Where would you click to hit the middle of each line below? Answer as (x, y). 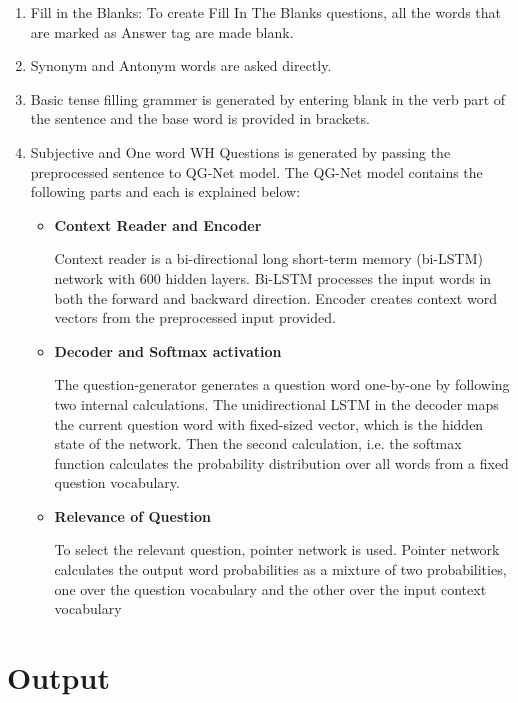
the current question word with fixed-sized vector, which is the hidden (269, 423)
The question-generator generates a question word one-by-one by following (282, 384)
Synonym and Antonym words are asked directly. (181, 65)
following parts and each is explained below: (165, 191)
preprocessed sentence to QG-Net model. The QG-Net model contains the (256, 171)
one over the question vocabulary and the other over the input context (270, 588)
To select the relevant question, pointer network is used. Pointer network (277, 549)
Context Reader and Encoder (158, 224)
